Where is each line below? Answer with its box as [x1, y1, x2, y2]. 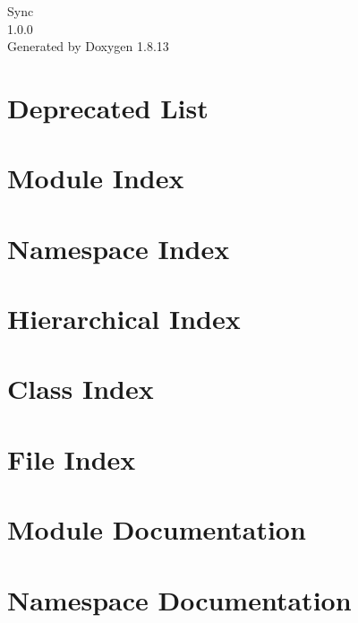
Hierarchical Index [7, 300, 241, 337]
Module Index [7, 160, 184, 196]
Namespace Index [7, 229, 230, 266]
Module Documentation [7, 511, 306, 548]
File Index [7, 440, 136, 477]
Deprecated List [7, 89, 209, 125]
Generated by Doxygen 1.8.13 [7, 37, 169, 56]
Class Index [7, 370, 154, 407]
